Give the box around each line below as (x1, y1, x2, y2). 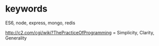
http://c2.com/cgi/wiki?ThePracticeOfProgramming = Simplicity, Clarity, (5, 29, 154, 35)
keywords (5, 3, 48, 15)
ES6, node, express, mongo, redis (5, 20, 76, 26)
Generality (5, 35, 27, 41)
